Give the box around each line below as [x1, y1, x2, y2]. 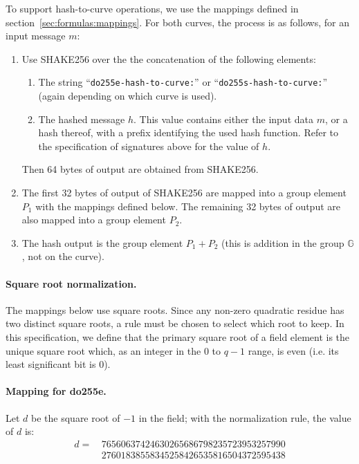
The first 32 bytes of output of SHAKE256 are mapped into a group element [21, 185, 347, 199]
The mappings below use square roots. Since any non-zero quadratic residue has [6, 302, 344, 317]
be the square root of [31, 410, 120, 425]
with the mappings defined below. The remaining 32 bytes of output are [35, 198, 341, 213]
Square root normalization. [6, 276, 137, 290]
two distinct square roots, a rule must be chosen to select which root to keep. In [6, 316, 344, 331]
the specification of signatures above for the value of [38, 138, 259, 153]
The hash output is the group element [21, 235, 183, 250]
